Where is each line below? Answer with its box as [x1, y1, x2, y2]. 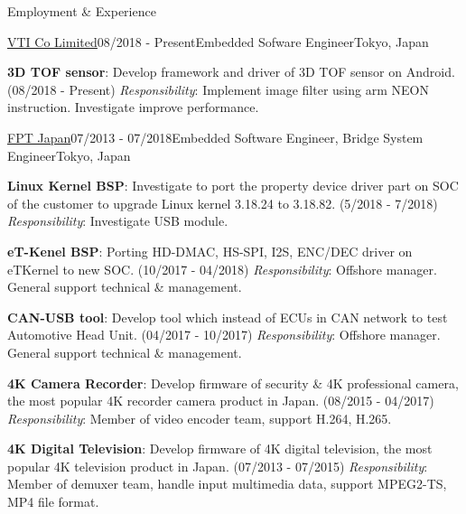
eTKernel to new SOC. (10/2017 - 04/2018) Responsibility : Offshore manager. [7, 259, 437, 278]
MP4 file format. [7, 492, 99, 511]
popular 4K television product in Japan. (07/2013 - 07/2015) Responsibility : [7, 456, 428, 475]
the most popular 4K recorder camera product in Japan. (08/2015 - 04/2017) [7, 391, 434, 410]
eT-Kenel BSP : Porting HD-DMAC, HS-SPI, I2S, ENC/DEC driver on [7, 241, 413, 260]
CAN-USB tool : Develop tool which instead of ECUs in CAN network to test [7, 307, 448, 326]
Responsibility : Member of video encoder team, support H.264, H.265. [7, 408, 392, 427]
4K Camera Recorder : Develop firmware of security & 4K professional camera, [7, 373, 459, 392]
